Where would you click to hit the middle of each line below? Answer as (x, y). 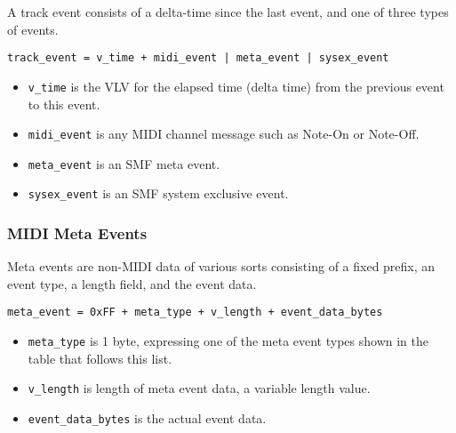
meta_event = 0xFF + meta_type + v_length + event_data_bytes (195, 313)
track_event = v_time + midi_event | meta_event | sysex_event (198, 58)
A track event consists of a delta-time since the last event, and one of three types (228, 12)
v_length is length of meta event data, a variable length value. (199, 388)
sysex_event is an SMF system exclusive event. (158, 193)
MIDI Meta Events (77, 233)
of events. (33, 29)
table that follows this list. (100, 358)
